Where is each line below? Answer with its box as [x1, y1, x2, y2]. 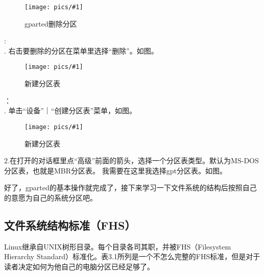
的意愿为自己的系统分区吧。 [4, 192, 97, 203]
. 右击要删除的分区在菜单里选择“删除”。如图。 [4, 45, 158, 56]
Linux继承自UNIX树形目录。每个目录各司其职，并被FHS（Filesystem [4, 241, 231, 252]
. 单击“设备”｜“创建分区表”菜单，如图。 [4, 105, 136, 116]
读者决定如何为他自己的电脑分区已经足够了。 [4, 261, 154, 271]
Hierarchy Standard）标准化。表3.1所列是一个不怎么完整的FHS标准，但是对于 [4, 251, 260, 262]
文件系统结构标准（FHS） [4, 217, 136, 233]
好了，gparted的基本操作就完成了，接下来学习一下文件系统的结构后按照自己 [4, 182, 257, 193]
